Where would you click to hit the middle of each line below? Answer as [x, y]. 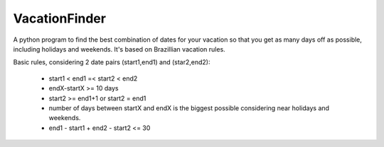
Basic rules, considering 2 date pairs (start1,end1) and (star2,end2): [112, 62]
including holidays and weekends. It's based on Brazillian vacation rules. [119, 49]
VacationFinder [60, 18]
